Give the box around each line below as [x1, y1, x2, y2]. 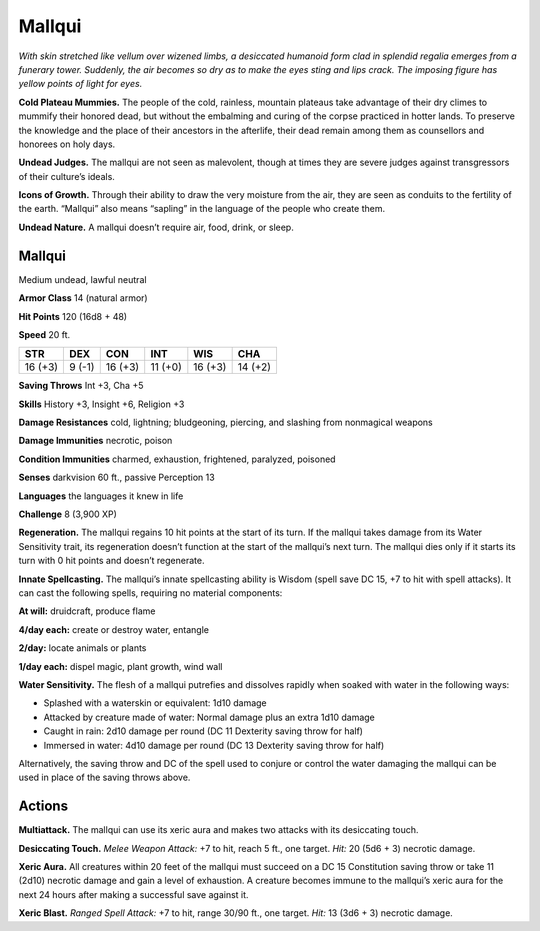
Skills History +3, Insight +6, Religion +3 [18, 398, 185, 410]
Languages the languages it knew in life [18, 490, 184, 502]
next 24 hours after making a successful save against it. [18, 888, 249, 900]
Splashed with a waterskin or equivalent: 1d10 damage [43, 697, 267, 709]
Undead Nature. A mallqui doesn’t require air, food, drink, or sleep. [18, 221, 294, 233]
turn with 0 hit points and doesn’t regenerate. [18, 555, 205, 567]
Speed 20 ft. [18, 328, 71, 340]
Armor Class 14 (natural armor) [18, 292, 149, 304]
